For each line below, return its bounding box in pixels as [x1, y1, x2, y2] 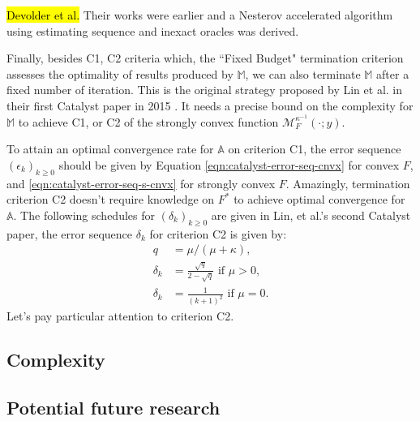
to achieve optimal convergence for [234, 191, 405, 208]
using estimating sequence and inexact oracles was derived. [6, 22, 299, 39]
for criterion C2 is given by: [149, 225, 287, 242]
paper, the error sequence [6, 225, 133, 242]
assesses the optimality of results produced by [6, 65, 234, 82]
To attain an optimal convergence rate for [6, 140, 214, 157]
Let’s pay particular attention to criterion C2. [6, 307, 234, 324]
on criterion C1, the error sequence [228, 140, 401, 157]
